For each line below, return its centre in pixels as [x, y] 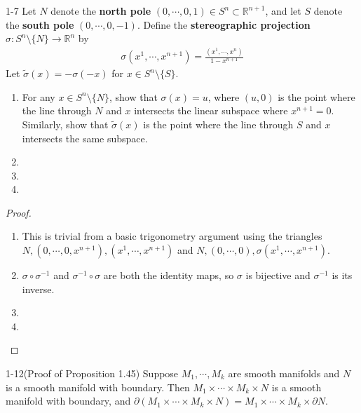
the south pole [40, 24]
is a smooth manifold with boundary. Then [98, 387]
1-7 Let [21, 11]
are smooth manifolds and [284, 373]
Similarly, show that [65, 124]
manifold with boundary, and [68, 401]
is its [342, 275]
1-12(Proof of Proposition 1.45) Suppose [92, 373]
